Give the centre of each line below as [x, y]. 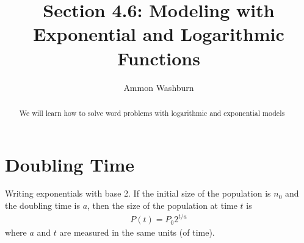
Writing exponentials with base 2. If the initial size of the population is [138, 193]
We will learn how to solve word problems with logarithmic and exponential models [152, 113]
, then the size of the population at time [162, 205]
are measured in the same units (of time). [137, 232]
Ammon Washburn [159, 87]
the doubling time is [42, 205]
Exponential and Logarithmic [159, 34]
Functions [159, 58]
